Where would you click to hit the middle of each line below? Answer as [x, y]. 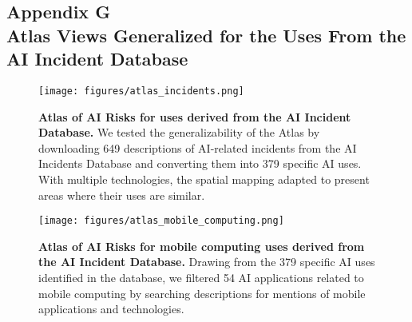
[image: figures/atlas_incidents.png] [141, 91]
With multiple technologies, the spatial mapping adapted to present [204, 179]
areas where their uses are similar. [122, 195]
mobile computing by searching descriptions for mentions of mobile [202, 293]
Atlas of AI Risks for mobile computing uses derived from [202, 246]
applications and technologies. [111, 309]
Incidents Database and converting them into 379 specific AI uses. [200, 163]
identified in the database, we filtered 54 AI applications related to [201, 278]
